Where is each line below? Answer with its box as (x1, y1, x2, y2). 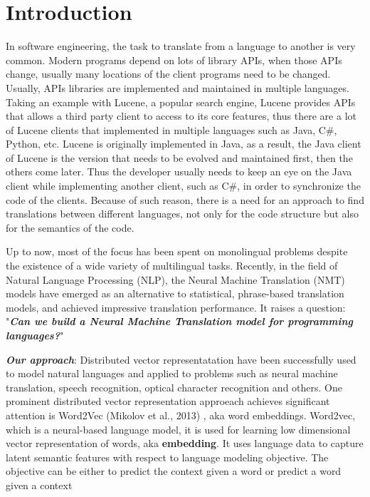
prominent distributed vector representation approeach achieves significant (6, 394, 330, 409)
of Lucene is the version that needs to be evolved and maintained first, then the (6, 150, 353, 165)
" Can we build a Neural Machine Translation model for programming (6, 314, 354, 329)
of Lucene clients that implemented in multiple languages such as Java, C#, (6, 122, 337, 137)
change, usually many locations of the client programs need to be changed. (6, 66, 331, 81)
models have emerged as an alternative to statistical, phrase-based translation (6, 286, 344, 301)
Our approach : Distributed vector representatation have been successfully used (6, 352, 356, 367)
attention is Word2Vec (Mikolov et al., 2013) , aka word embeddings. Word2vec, (6, 407, 356, 422)
